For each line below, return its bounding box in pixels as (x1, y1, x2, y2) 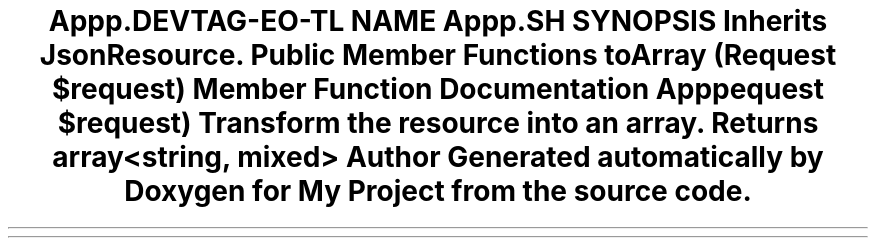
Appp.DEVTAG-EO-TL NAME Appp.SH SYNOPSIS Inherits (48, 4, 828, 38)
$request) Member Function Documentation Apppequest (51, 72, 825, 106)
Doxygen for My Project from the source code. (124, 174, 752, 208)
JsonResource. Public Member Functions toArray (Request (39, 38, 837, 72)
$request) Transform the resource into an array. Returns (57, 106, 819, 140)
